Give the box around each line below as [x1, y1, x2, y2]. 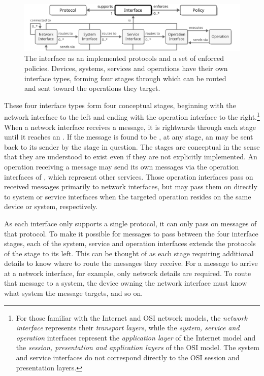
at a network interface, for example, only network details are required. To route [4, 267, 251, 278]
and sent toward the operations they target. [24, 83, 160, 93]
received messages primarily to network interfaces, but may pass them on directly [4, 181, 257, 192]
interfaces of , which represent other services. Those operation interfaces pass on [4, 171, 253, 182]
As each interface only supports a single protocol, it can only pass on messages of [4, 218, 257, 228]
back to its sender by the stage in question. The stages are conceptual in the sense [4, 141, 260, 152]
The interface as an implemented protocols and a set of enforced [24, 53, 224, 63]
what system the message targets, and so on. [4, 288, 143, 298]
